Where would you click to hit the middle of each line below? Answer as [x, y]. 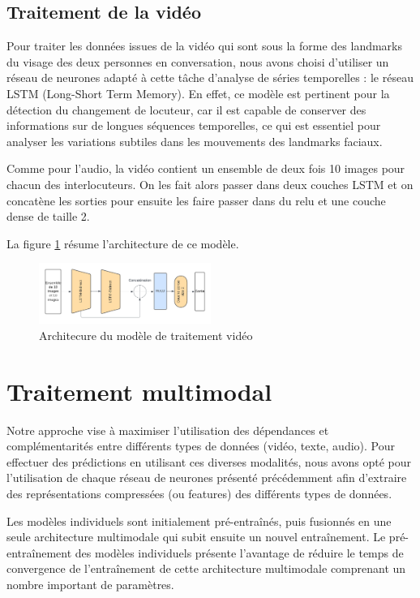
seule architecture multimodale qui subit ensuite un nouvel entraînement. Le [196, 537]
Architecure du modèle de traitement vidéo [146, 335]
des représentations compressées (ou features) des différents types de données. [199, 493]
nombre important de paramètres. [90, 584]
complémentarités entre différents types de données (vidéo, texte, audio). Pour [201, 446]
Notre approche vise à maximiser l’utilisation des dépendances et [168, 430]
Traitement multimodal [139, 391]
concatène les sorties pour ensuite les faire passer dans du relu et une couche [196, 200]
